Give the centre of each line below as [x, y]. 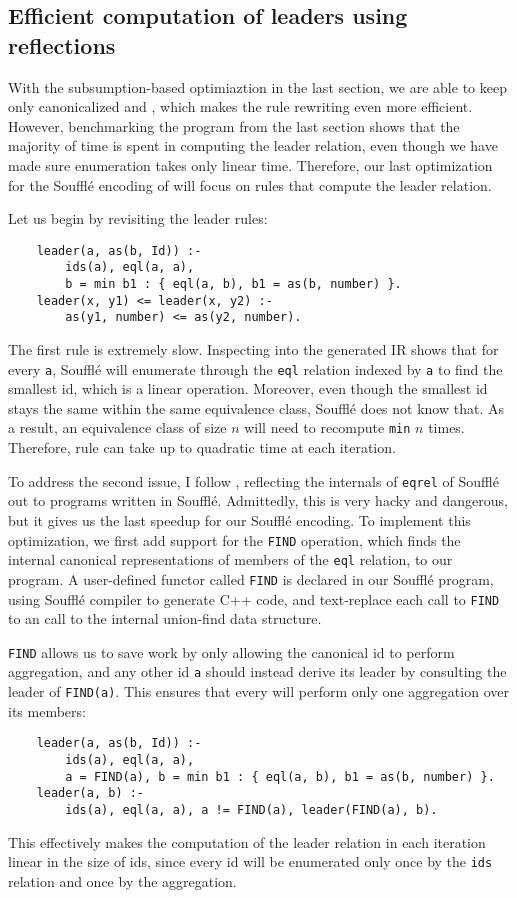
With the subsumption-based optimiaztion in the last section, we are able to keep [257, 86]
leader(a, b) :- [90, 793]
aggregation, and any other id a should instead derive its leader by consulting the [257, 671]
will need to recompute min [327, 427]
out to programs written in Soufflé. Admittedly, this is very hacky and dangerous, [258, 500]
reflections [62, 44]
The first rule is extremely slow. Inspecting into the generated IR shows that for [253, 349]
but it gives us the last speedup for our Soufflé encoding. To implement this [239, 519]
